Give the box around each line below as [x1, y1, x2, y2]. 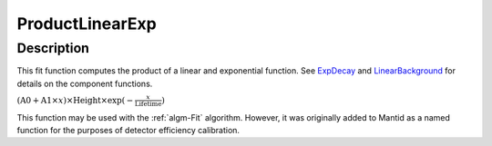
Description [16, 40, 90, 56]
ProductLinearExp [16, 14, 157, 34]
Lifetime [134, 100, 162, 109]
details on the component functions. [16, 78, 153, 89]
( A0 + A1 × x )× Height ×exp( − [16, 95, 134, 105]
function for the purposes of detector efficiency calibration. [16, 124, 241, 135]
